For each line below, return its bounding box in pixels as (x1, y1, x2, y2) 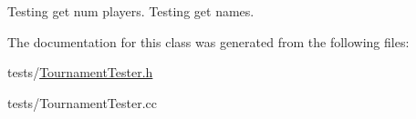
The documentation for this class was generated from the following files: (7, 32, 410, 51)
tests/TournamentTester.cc (7, 93, 158, 112)
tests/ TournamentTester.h (7, 63, 153, 82)
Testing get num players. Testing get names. (7, 2, 255, 20)
